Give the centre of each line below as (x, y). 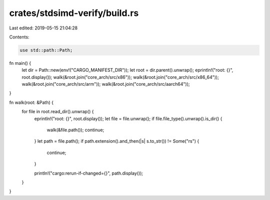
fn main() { (20, 63)
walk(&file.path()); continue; (75, 130)
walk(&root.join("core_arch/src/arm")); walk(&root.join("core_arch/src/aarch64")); (106, 84)
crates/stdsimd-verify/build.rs (74, 13)
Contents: (19, 37)
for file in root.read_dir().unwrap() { (58, 112)
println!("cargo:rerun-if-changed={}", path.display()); (89, 173)
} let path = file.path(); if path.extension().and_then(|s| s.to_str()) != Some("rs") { (117, 141)
